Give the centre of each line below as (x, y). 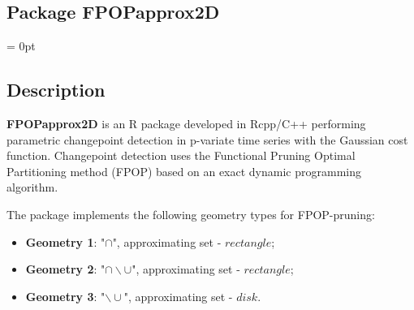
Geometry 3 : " (65, 296)
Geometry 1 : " (65, 241)
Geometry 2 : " (65, 269)
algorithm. (32, 187)
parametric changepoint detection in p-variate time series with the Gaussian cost (207, 139)
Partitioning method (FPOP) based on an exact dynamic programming (184, 171)
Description (56, 90)
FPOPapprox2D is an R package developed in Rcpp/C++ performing (186, 123)
